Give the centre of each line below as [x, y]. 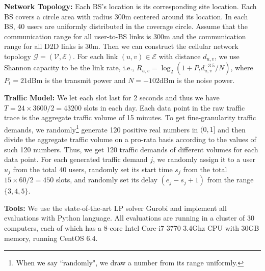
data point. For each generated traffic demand [76, 159]
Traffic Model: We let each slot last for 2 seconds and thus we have [112, 98]
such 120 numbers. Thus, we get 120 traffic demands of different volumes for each [131, 149]
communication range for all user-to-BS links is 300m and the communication [125, 36]
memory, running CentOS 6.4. [51, 238]
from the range [230, 180]
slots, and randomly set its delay [107, 180]
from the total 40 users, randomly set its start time [93, 169]
